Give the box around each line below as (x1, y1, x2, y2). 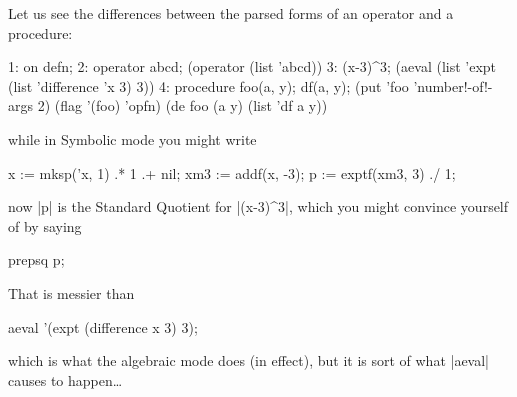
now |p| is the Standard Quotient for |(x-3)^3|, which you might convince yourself (8, 196, 509, 217)
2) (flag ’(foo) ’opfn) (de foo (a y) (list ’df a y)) (37, 95, 328, 116)
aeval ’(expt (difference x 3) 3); (8, 316, 198, 337)
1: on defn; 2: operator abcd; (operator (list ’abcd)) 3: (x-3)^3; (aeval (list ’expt (8, 56, 497, 77)
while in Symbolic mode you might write (8, 128, 257, 149)
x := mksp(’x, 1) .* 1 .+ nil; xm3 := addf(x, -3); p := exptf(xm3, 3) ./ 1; (8, 162, 456, 183)
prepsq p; (8, 249, 65, 270)
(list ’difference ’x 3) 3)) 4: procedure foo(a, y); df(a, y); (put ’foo (8, 75, 409, 96)
